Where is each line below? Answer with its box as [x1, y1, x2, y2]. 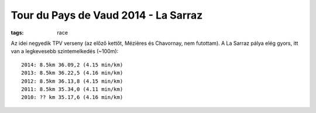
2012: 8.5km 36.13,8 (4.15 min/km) [21, 77, 123, 84]
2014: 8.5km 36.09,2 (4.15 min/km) [21, 61, 123, 68]
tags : [11, 29, 24, 36]
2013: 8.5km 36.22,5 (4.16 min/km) [21, 70, 123, 76]
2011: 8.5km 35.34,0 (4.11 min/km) [21, 86, 123, 93]
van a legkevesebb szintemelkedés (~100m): [11, 48, 119, 55]
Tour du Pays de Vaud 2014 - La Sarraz [11, 9, 203, 22]
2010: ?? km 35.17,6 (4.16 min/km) [21, 94, 123, 101]
